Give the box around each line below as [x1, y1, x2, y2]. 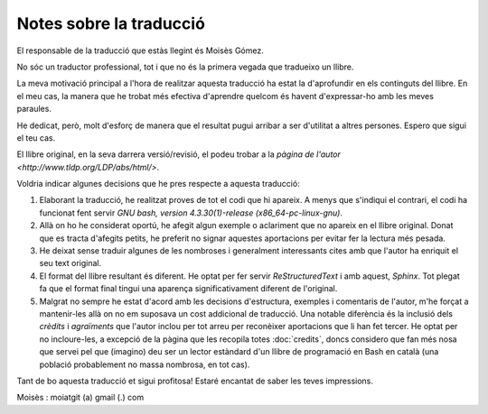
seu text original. [39, 258, 102, 269]
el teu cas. [16, 132, 56, 143]
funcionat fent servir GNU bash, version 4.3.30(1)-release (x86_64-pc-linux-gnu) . [39, 207, 343, 218]
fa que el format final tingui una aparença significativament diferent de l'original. [39, 283, 338, 294]
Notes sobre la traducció [16, 14, 205, 33]
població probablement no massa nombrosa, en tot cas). [39, 359, 250, 370]
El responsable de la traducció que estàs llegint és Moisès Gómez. [16, 45, 264, 56]
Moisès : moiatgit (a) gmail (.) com [16, 392, 145, 403]
